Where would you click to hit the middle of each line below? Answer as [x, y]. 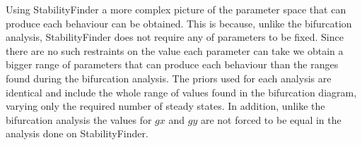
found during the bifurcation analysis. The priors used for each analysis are [169, 78]
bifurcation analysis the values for [79, 119]
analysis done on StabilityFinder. [77, 133]
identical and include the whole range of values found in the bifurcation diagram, [181, 92]
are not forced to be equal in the [271, 119]
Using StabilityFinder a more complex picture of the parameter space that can [176, 9]
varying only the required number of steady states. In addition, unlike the [165, 106]
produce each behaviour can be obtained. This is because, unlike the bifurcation [179, 23]
